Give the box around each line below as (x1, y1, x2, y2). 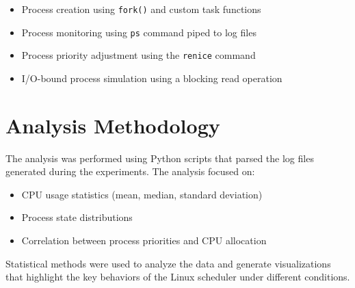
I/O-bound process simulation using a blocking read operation (21, 70, 282, 85)
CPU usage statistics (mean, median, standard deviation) (21, 187, 263, 201)
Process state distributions (21, 210, 133, 224)
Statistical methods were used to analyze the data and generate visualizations (5, 256, 331, 270)
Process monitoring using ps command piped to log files (21, 25, 257, 39)
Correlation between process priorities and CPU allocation (21, 233, 267, 248)
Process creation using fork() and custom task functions (21, 2, 261, 16)
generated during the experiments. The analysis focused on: (5, 164, 255, 179)
